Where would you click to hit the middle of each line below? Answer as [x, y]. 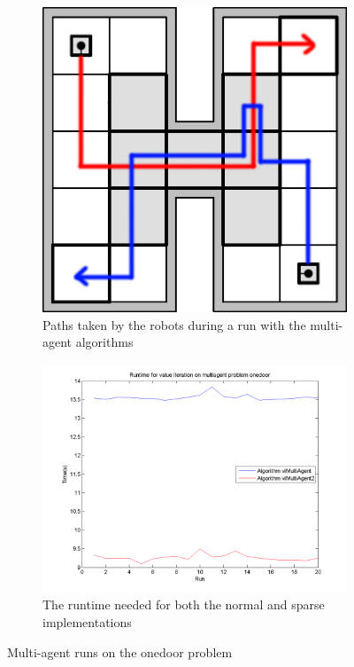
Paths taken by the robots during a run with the [174, 324]
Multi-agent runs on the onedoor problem [120, 651]
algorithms [104, 342]
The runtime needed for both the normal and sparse [184, 604]
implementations [87, 621]
